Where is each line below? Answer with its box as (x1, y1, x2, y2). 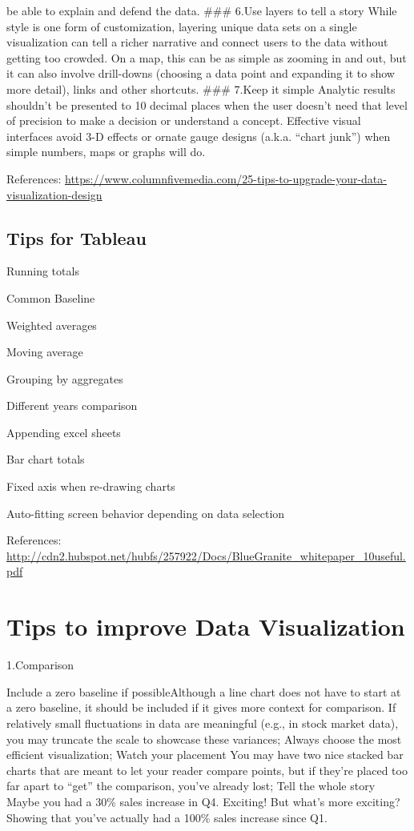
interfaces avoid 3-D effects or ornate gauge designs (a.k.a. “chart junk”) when (6, 127, 391, 144)
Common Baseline (6, 289, 95, 306)
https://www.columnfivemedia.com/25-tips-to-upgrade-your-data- (65, 170, 387, 187)
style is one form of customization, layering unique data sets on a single (6, 18, 357, 34)
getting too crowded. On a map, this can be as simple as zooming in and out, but (6, 49, 407, 66)
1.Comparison (6, 656, 74, 673)
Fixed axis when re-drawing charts (6, 478, 175, 495)
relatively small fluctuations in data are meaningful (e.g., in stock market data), (6, 714, 399, 731)
